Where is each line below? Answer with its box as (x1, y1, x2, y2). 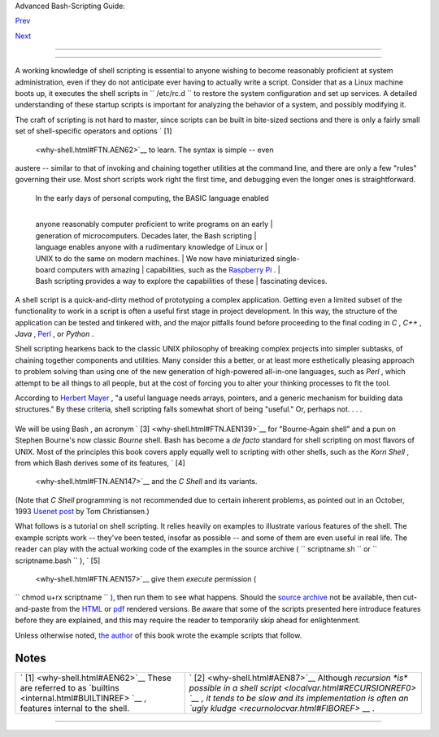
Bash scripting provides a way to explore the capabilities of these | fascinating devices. (35, 277, 328, 286)
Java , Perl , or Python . (15, 329, 94, 338)
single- (276, 253, 300, 264)
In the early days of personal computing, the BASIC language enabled (35, 193, 269, 203)
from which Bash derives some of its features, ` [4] (15, 458, 186, 468)
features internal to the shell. (20, 703, 130, 714)
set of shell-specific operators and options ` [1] (15, 126, 172, 136)
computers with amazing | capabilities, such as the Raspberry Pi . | (57, 265, 280, 275)
